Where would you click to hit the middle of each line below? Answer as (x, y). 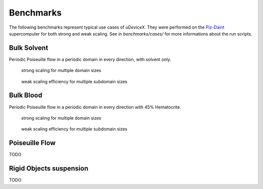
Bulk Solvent (28, 48)
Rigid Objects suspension (49, 168)
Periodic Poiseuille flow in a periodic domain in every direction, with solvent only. (90, 59)
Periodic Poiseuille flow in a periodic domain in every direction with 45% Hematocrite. (95, 107)
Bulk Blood (26, 95)
